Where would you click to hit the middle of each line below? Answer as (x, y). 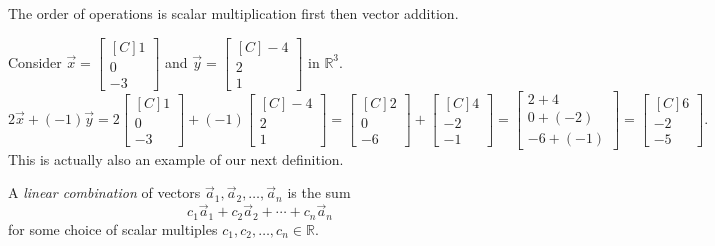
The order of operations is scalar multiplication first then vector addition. (233, 13)
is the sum (319, 192)
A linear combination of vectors (104, 192)
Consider (35, 61)
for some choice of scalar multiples (113, 228)
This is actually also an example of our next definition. (176, 158)
